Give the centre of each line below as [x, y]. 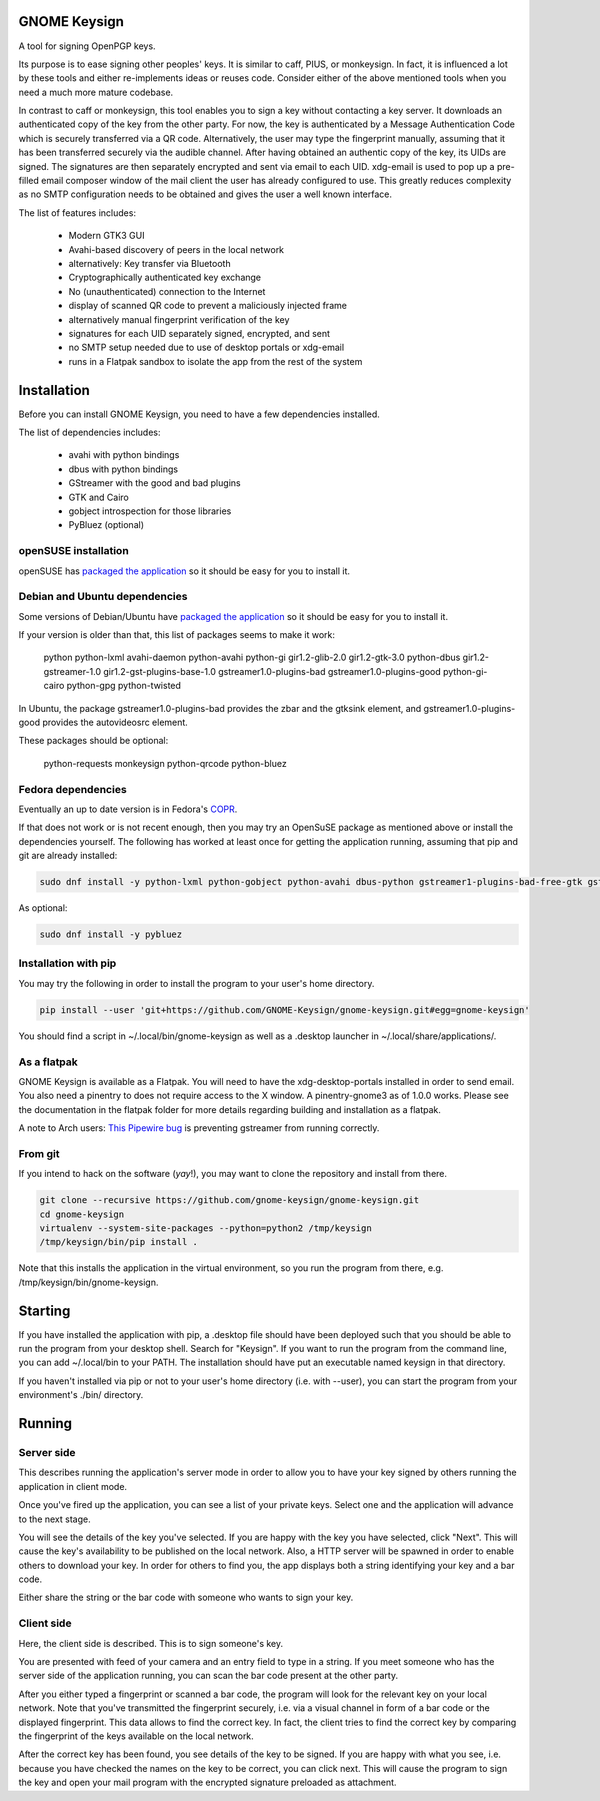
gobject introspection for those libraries [150, 511]
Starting [44, 1310]
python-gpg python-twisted [124, 686]
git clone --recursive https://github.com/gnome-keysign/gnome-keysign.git [229, 1200]
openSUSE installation [73, 551]
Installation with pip [67, 963]
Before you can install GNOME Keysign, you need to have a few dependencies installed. [199, 414]
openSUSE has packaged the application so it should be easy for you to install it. [184, 571]
